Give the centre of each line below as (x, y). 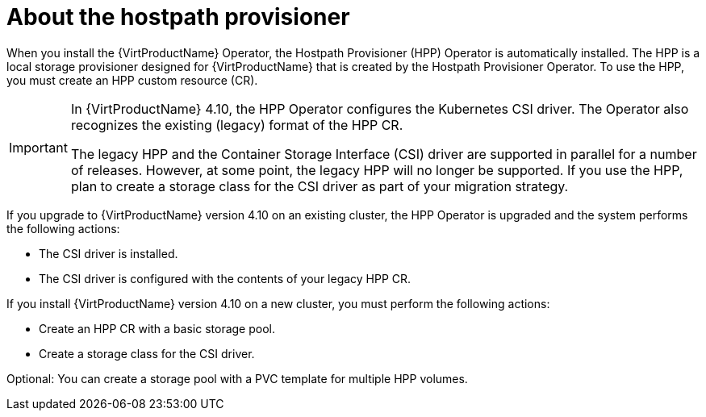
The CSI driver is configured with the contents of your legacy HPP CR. (225, 278)
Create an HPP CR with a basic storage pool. (157, 328)
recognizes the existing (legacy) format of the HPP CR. (237, 125)
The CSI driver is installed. (109, 253)
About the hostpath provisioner (178, 17)
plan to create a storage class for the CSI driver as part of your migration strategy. (320, 186)
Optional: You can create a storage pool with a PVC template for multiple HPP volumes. (237, 378)
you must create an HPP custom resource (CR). (132, 80)
